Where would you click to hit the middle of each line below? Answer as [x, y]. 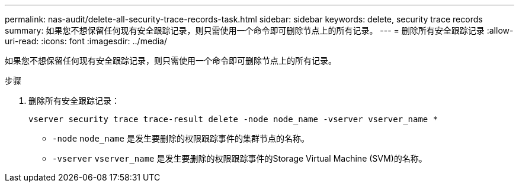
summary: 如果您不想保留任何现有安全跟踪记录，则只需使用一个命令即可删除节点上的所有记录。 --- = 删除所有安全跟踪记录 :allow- [259, 30]
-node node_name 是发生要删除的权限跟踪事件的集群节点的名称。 [181, 138]
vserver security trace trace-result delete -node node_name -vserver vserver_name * [233, 119]
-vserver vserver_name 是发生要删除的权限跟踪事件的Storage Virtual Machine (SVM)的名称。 [240, 158]
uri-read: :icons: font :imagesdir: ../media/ [86, 41]
